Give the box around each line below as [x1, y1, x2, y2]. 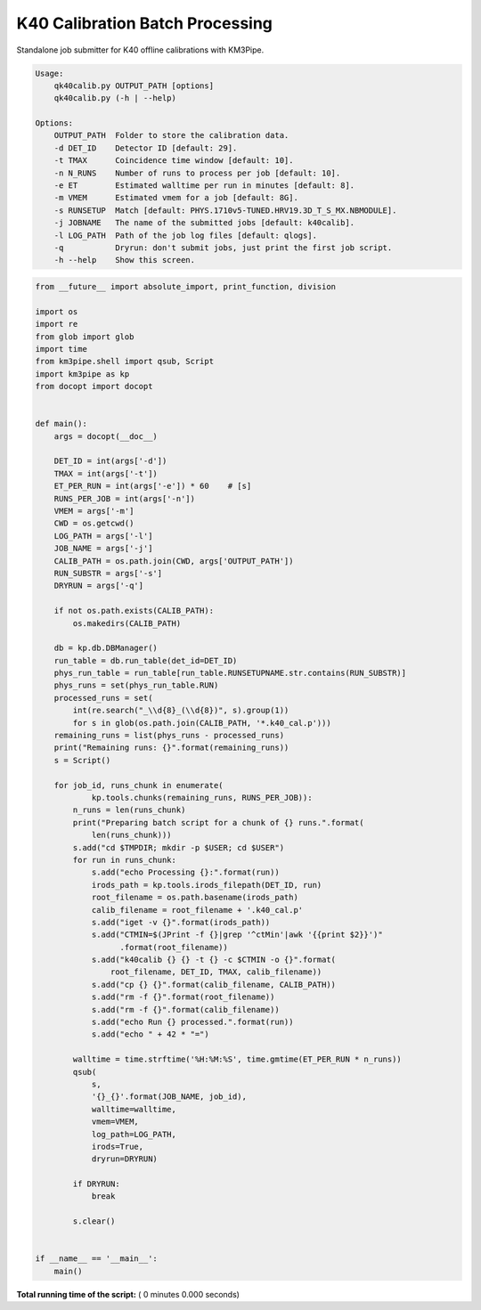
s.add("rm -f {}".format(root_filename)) [91, 992, 275, 1002]
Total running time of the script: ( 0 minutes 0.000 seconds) [16, 1289, 240, 1299]
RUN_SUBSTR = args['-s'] [53, 568, 163, 578]
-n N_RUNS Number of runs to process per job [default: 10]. [53, 167, 341, 178]
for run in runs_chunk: [72, 855, 177, 865]
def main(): [35, 419, 88, 429]
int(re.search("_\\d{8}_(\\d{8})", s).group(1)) [72, 705, 289, 716]
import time [35, 344, 88, 354]
